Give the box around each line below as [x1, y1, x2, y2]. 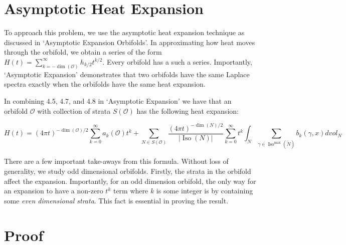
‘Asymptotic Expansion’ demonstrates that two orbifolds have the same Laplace [4, 69, 250, 79]
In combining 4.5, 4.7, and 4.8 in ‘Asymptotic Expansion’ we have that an [4, 95, 232, 106]
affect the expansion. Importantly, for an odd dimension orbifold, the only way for [4, 175, 256, 186]
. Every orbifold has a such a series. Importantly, [102, 56, 252, 67]
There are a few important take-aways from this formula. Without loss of [4, 156, 229, 166]
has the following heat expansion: [136, 105, 239, 116]
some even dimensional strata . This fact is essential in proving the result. [4, 195, 229, 205]
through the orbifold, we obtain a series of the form [4, 47, 162, 57]
